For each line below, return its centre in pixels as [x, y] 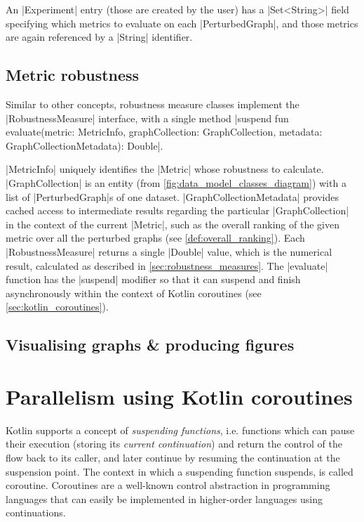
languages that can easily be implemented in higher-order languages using [164, 498]
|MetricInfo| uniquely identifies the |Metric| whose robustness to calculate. [165, 169]
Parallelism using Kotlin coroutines [179, 396]
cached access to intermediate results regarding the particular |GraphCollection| [177, 210]
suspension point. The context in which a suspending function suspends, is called [180, 471]
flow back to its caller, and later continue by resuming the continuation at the [173, 457]
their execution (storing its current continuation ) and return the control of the [174, 444]
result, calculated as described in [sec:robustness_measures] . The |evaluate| [167, 265]
